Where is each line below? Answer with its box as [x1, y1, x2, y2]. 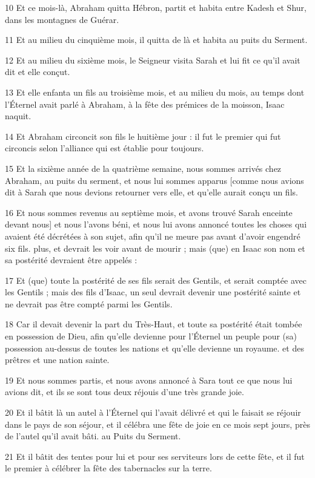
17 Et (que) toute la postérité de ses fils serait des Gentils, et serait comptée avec [5, 273, 307, 286]
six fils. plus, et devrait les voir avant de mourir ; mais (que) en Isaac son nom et [5, 241, 305, 254]
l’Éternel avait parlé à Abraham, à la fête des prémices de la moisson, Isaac [5, 97, 285, 110]
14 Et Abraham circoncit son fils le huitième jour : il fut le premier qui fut [5, 129, 281, 142]
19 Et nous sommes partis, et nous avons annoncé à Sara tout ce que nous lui [5, 373, 293, 386]
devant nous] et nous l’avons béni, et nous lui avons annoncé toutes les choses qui [5, 218, 307, 231]
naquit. [5, 110, 31, 122]
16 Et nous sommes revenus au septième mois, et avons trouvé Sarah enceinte [5, 206, 293, 218]
